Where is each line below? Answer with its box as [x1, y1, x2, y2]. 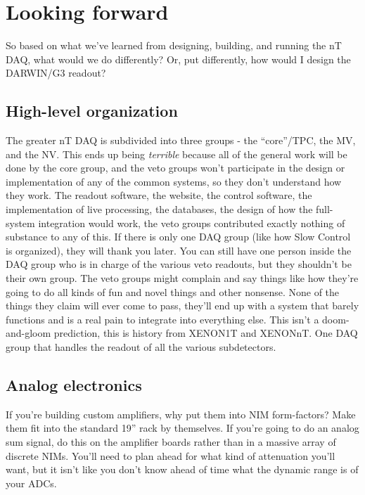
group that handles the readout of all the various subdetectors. [6, 340, 276, 354]
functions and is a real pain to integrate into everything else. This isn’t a [6, 311, 319, 326]
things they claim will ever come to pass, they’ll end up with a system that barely [6, 298, 359, 313]
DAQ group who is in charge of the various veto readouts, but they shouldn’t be [6, 257, 352, 271]
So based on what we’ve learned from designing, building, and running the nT [6, 38, 342, 53]
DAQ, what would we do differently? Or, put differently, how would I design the [6, 51, 351, 66]
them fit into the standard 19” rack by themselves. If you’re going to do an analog [6, 420, 359, 435]
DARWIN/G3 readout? [6, 65, 106, 80]
